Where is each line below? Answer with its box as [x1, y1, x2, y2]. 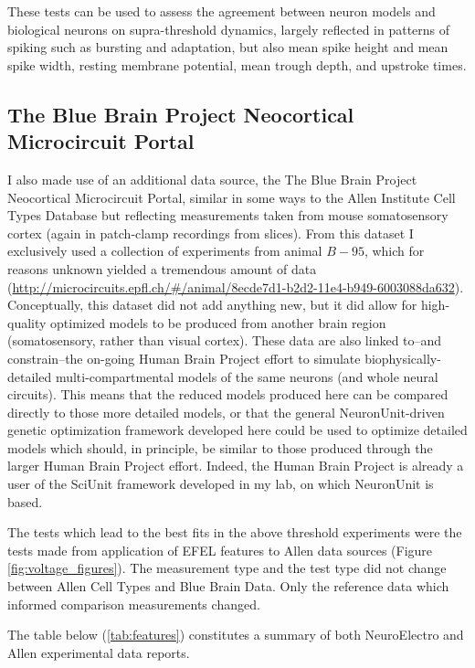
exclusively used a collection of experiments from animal [7, 241, 322, 260]
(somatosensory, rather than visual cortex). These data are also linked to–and [7, 331, 442, 350]
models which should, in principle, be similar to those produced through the [7, 438, 433, 457]
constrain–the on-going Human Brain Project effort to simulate [7, 348, 361, 367]
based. [7, 492, 43, 511]
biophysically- [364, 348, 441, 367]
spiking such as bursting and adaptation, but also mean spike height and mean [7, 37, 449, 57]
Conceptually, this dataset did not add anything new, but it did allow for [7, 295, 417, 314]
